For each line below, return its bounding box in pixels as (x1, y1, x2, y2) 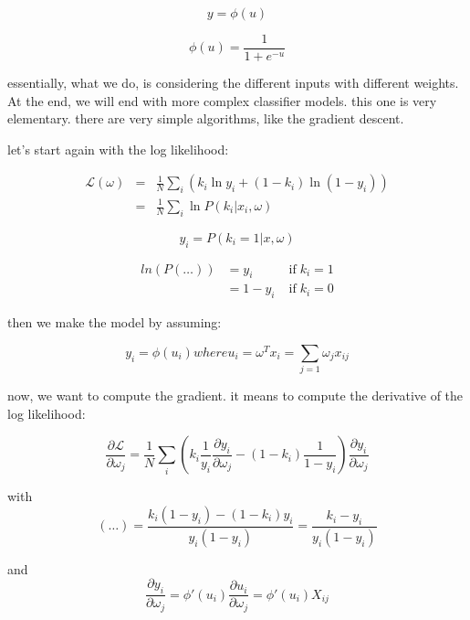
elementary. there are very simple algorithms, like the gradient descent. (7, 109, 404, 128)
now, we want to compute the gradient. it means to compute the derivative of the (7, 386, 464, 405)
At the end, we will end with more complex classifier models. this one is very (7, 91, 437, 110)
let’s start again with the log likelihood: (7, 139, 229, 158)
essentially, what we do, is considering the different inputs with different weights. (7, 73, 459, 92)
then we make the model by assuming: (7, 313, 222, 332)
